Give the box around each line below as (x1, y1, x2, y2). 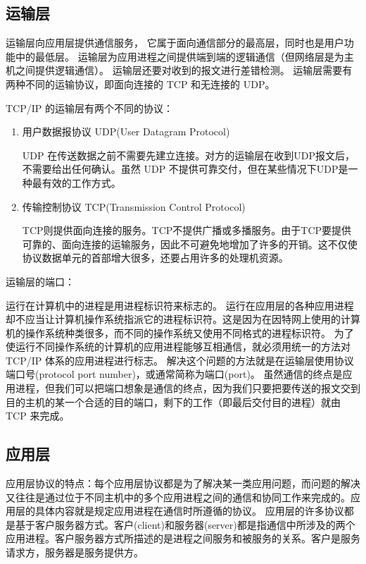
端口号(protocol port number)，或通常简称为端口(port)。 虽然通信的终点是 (6, 367, 343, 381)
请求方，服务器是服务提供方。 (6, 545, 144, 560)
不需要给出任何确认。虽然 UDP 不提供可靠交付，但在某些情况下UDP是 (22, 161, 348, 176)
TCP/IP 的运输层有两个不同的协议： (6, 100, 173, 115)
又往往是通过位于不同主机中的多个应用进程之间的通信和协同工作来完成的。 (6, 489, 351, 504)
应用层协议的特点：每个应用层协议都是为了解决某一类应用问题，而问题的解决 (6, 476, 360, 491)
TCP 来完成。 (6, 408, 70, 423)
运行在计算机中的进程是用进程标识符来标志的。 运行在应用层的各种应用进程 (6, 298, 354, 312)
